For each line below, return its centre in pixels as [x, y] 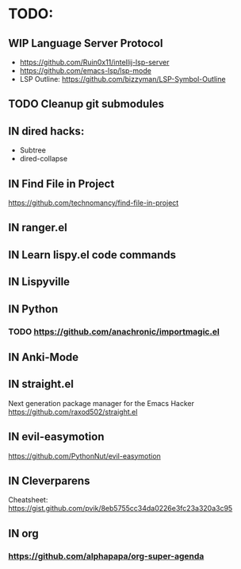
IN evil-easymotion [56, 437]
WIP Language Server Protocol [86, 43]
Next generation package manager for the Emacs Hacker [101, 403]
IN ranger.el [38, 228]
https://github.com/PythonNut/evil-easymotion [84, 456]
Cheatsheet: [28, 500]
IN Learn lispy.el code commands [92, 255]
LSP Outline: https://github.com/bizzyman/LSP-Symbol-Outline [122, 79]
